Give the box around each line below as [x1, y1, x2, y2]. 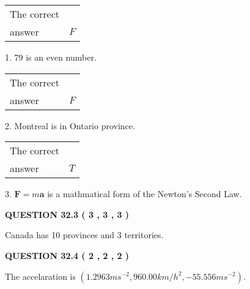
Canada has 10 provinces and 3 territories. [5, 228, 164, 241]
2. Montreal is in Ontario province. [5, 119, 135, 132]
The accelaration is [5, 269, 76, 282]
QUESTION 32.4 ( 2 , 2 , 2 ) [5, 249, 130, 261]
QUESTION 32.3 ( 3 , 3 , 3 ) [5, 208, 130, 220]
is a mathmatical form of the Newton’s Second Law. [47, 187, 242, 200]
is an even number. [26, 51, 97, 63]
